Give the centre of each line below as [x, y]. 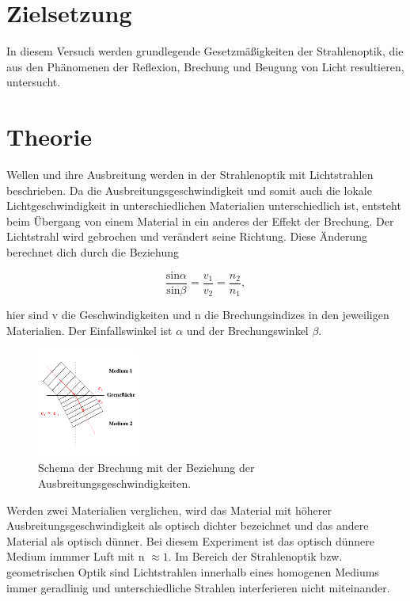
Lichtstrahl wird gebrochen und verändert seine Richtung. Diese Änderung [187, 236]
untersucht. [34, 82]
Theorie [49, 137]
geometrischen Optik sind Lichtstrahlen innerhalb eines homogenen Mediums [193, 571]
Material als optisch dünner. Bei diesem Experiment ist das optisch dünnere [190, 540]
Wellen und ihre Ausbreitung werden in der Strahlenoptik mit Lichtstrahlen [190, 175]
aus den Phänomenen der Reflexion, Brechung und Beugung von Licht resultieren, [205, 66]
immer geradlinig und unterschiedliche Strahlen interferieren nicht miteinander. [198, 587]
